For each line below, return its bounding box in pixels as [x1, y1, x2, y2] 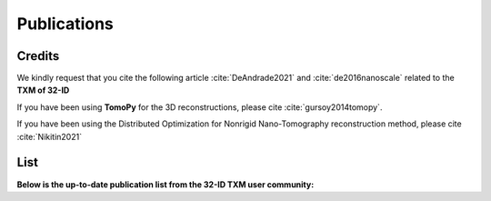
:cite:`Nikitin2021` [16, 131, 82, 142]
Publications [16, 14, 114, 34]
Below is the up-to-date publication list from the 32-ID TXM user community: [16, 178, 315, 190]
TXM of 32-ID [16, 85, 70, 95]
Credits [16, 48, 60, 64]
